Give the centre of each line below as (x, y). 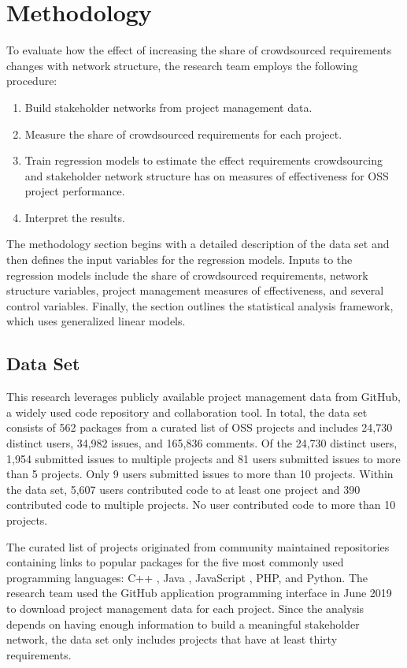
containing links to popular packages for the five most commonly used (175, 562)
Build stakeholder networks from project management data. (168, 107)
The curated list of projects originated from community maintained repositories (198, 546)
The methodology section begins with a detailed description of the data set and (198, 244)
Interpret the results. (75, 217)
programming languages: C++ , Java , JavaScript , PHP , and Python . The (187, 577)
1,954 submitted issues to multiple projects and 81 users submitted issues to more (203, 458)
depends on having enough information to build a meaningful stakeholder (183, 623)
